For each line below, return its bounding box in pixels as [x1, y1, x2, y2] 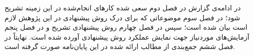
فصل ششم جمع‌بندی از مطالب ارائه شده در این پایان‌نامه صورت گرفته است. [5, 41, 235, 52]
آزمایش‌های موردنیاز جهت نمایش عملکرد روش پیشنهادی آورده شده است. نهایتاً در [5, 31, 249, 42]
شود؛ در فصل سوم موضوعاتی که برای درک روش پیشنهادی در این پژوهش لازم [5, 12, 240, 22]
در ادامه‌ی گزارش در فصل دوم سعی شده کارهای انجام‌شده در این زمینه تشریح [5, 2, 241, 12]
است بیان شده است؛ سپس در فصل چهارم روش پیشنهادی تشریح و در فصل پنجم [5, 22, 247, 32]
